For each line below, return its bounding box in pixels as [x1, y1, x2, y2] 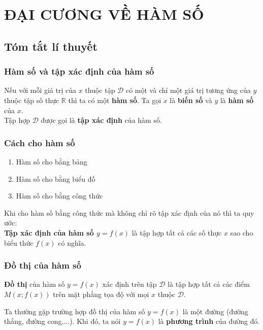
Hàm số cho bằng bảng [16, 156, 87, 167]
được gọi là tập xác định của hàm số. [41, 115, 162, 125]
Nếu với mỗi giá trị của [4, 85, 76, 95]
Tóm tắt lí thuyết [4, 38, 97, 54]
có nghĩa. [58, 237, 86, 248]
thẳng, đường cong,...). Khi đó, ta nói [4, 316, 121, 326]
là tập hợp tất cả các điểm [168, 279, 250, 289]
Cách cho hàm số [4, 136, 75, 149]
